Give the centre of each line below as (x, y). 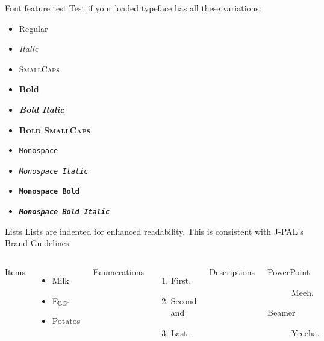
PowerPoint (289, 271)
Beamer (282, 312)
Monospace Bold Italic (64, 212)
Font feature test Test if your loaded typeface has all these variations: (133, 8)
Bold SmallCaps (55, 129)
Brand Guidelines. (38, 243)
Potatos (66, 321)
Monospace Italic (54, 171)
